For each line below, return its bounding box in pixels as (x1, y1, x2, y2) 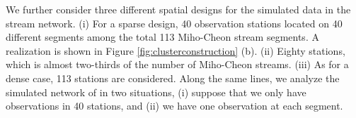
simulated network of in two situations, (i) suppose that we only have (6, 84, 306, 99)
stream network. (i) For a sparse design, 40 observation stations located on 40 (6, 15, 343, 30)
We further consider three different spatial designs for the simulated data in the (6, 2, 351, 16)
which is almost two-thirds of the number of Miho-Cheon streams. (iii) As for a (6, 57, 349, 72)
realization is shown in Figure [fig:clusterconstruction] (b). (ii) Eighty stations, (6, 43, 345, 58)
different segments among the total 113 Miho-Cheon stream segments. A (6, 29, 319, 44)
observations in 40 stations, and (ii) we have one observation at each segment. (6, 98, 343, 113)
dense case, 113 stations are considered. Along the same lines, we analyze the (6, 70, 340, 85)
